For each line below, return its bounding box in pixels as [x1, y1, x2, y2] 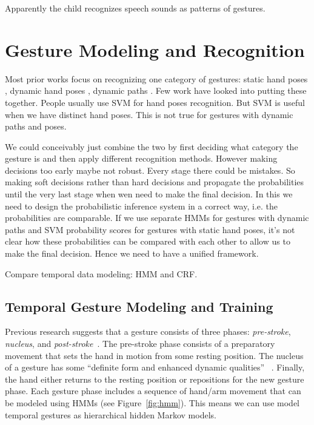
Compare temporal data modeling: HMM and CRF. [5, 267, 198, 280]
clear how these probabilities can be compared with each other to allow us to [5, 235, 290, 248]
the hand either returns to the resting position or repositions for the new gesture [5, 372, 304, 385]
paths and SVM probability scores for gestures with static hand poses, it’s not [5, 223, 295, 236]
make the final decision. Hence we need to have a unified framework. [5, 247, 259, 260]
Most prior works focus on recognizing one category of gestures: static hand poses [5, 72, 308, 85]
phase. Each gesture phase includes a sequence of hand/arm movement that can [5, 384, 301, 397]
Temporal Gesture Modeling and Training [5, 297, 273, 315]
